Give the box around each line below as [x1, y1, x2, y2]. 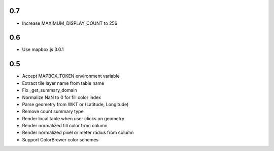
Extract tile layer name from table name [22, 80, 105, 86]
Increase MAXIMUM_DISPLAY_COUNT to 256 [22, 20, 118, 26]
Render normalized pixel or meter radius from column [22, 129, 134, 136]
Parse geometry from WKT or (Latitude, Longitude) [22, 101, 129, 107]
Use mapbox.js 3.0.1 [22, 46, 64, 53]
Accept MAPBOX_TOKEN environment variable [22, 73, 120, 79]
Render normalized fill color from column [22, 123, 108, 129]
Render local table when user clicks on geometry [22, 115, 124, 121]
